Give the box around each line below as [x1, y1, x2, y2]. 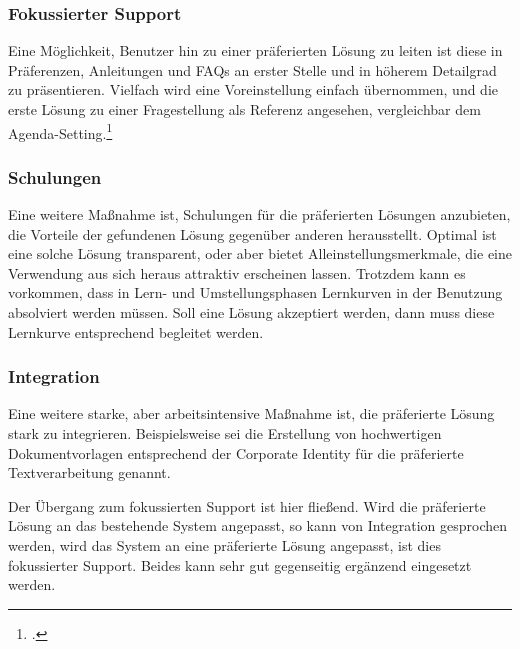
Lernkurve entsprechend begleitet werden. [8, 321, 264, 342]
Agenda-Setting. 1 [8, 119, 113, 143]
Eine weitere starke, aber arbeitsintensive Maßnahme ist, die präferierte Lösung [8, 403, 495, 424]
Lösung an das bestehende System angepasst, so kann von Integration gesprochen [8, 515, 508, 536]
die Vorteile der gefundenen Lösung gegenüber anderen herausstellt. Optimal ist [8, 223, 497, 244]
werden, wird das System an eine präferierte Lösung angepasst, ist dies [8, 535, 441, 555]
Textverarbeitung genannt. [8, 462, 171, 483]
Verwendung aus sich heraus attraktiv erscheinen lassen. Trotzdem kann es [8, 262, 466, 283]
